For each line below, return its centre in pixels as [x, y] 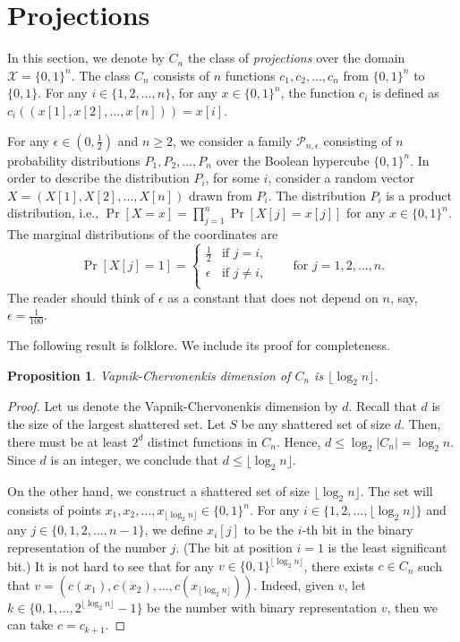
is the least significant [388, 547]
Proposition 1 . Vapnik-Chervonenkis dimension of [149, 375]
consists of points [54, 509]
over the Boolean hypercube [293, 160]
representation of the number [87, 547]
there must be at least [68, 441]
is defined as [406, 93]
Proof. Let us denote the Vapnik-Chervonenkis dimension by [173, 406]
